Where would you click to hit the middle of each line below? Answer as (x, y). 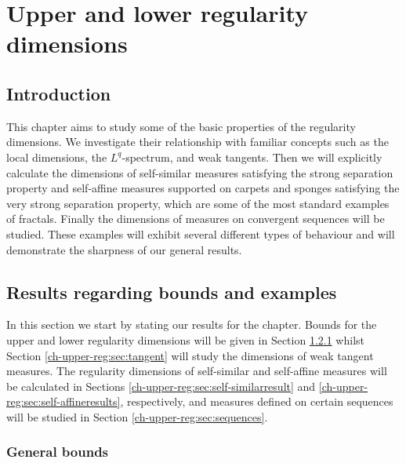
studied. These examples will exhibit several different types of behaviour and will (201, 233)
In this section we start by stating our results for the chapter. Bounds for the (192, 324)
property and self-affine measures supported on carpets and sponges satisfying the (203, 188)
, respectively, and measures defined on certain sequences (257, 401)
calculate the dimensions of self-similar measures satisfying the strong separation (200, 172)
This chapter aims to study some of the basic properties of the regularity (181, 126)
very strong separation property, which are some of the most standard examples (198, 203)
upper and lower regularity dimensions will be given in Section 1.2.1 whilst (185, 339)
